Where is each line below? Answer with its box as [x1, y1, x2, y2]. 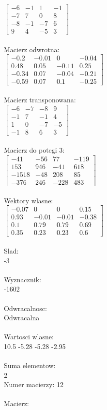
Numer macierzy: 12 [4, 379, 63, 390]
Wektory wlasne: [4, 195, 53, 205]
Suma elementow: [4, 360, 56, 371]
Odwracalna [4, 312, 40, 323]
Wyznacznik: [4, 274, 42, 284]
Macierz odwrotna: [4, 44, 60, 54]
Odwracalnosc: [4, 303, 47, 313]
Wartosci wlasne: [4, 332, 54, 342]
